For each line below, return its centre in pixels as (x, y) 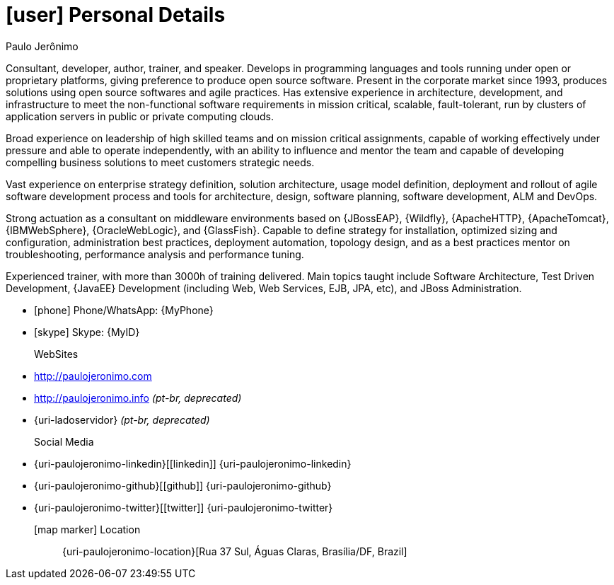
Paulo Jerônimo (42, 46)
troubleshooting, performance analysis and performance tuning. (155, 254)
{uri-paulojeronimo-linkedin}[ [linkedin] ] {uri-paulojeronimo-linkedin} (193, 463)
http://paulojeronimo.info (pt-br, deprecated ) (138, 398)
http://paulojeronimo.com (93, 376)
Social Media (64, 441)
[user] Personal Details (116, 15)
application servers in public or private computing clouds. (140, 116)
